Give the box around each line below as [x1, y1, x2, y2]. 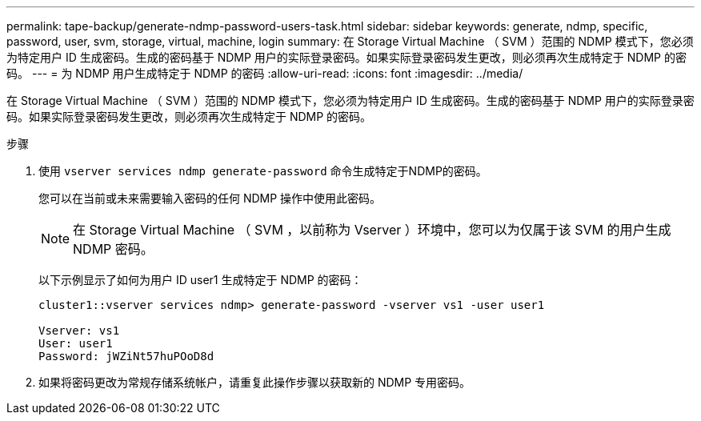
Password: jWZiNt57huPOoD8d [38, 350, 214, 363]
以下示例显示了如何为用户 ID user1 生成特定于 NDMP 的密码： [38, 273, 363, 287]
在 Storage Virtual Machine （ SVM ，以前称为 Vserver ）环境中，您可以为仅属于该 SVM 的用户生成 [73, 222, 671, 238]
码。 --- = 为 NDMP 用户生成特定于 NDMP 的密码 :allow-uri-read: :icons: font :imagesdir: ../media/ [6, 66, 523, 80]
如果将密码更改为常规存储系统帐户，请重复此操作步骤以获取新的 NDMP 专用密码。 [38, 375, 471, 389]
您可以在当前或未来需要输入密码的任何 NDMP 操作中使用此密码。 [38, 191, 382, 205]
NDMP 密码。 [73, 241, 154, 257]
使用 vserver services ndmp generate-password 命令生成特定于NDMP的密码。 [38, 164, 487, 178]
